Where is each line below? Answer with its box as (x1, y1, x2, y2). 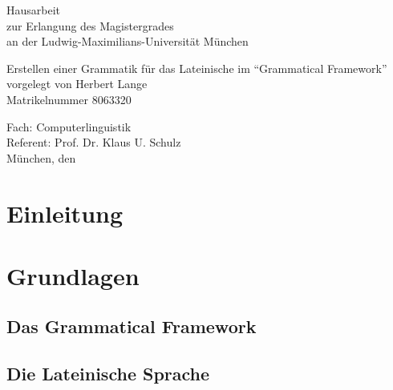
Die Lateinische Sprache (6, 361, 210, 386)
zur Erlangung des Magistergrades (6, 17, 174, 34)
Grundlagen (6, 259, 140, 291)
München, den (6, 149, 76, 166)
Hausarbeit (6, 2, 61, 18)
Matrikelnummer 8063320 (6, 90, 132, 107)
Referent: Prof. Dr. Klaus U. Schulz (6, 134, 181, 151)
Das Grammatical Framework (6, 314, 257, 339)
